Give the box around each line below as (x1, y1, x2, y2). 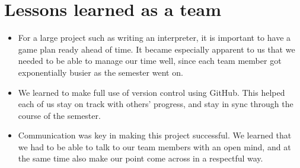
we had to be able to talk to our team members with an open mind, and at (18, 140, 291, 153)
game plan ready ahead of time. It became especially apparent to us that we (18, 43, 295, 55)
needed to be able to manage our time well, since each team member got (18, 54, 282, 67)
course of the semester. (18, 109, 101, 121)
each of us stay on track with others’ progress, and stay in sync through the (18, 98, 293, 110)
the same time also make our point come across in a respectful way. (18, 152, 263, 164)
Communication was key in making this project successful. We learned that (18, 129, 292, 141)
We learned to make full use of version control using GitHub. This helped (18, 86, 285, 98)
